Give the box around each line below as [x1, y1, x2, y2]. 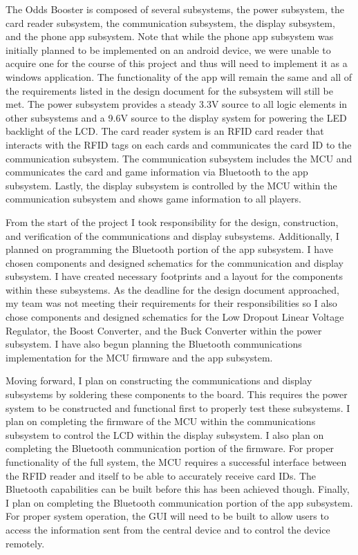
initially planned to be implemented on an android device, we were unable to [6, 42, 331, 57]
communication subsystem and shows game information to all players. [6, 191, 301, 206]
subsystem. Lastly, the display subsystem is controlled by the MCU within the [6, 178, 337, 192]
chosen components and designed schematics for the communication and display [6, 255, 343, 270]
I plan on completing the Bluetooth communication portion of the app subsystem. [6, 495, 353, 509]
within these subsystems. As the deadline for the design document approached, [6, 282, 339, 297]
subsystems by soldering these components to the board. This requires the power [6, 387, 348, 402]
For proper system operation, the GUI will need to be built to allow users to [6, 509, 329, 523]
